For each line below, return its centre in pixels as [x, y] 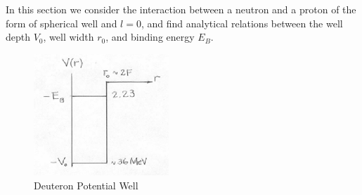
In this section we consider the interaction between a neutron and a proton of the [181, 9]
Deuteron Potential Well [86, 185]
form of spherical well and [62, 23]
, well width [69, 37]
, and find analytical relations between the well [242, 23]
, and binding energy [150, 37]
